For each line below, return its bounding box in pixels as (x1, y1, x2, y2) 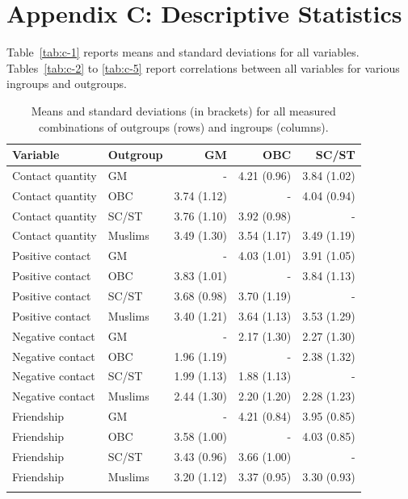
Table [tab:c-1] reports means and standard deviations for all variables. (6, 44, 360, 61)
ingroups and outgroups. (6, 75, 127, 92)
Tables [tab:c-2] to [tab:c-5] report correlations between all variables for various (6, 59, 400, 76)
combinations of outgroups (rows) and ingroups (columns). (38, 118, 329, 135)
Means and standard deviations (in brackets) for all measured (31, 102, 336, 119)
